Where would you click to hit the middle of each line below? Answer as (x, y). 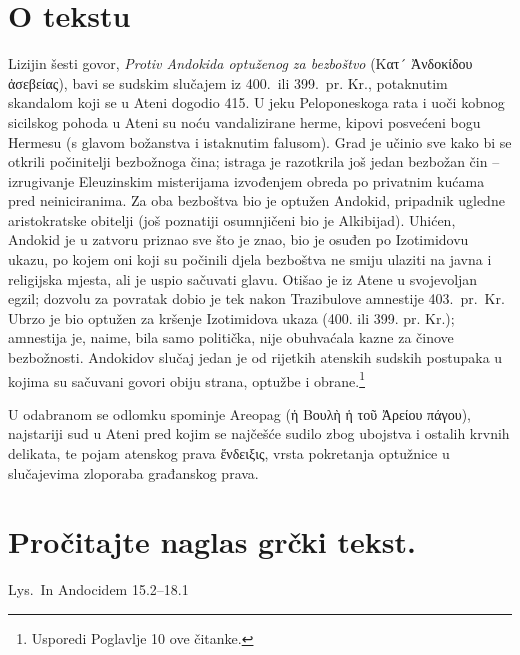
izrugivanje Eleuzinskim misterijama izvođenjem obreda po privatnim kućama (246, 180)
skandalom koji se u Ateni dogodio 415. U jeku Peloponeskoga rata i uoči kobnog (256, 102)
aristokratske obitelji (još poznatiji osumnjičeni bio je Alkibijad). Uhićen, (232, 219)
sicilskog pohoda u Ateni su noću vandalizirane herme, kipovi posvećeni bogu (244, 121)
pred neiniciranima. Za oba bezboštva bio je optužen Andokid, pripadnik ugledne (256, 200)
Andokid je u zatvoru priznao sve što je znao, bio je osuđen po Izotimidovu (238, 239)
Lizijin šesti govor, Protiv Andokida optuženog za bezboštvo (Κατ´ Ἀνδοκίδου (240, 63)
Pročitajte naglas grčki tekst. (212, 541)
